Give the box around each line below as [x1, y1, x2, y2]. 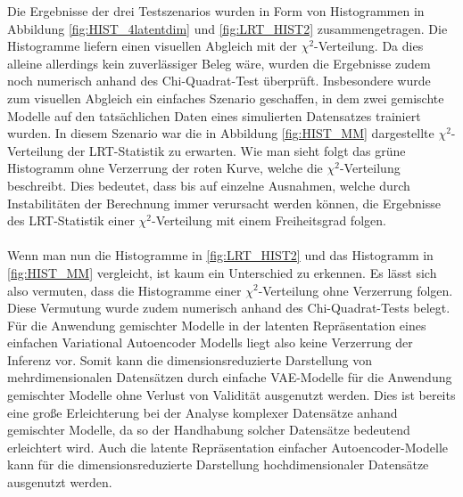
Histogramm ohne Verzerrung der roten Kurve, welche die [7, 159, 323, 177]
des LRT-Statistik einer [7, 211, 135, 230]
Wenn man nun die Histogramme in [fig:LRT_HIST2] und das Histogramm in [7, 246, 434, 265]
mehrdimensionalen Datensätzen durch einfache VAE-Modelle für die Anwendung [7, 368, 452, 387]
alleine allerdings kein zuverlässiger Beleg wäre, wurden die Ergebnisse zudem [7, 53, 431, 72]
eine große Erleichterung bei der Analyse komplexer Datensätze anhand [7, 403, 398, 421]
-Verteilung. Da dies [314, 37, 424, 55]
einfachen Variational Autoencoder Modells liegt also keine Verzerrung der [7, 333, 413, 352]
